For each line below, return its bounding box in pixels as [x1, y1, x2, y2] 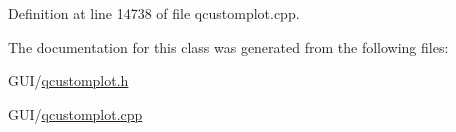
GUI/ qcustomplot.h [8, 70, 129, 91]
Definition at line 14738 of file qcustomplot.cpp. [8, 3, 300, 23]
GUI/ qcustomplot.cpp [8, 103, 143, 124]
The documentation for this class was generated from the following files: [8, 36, 449, 57]
